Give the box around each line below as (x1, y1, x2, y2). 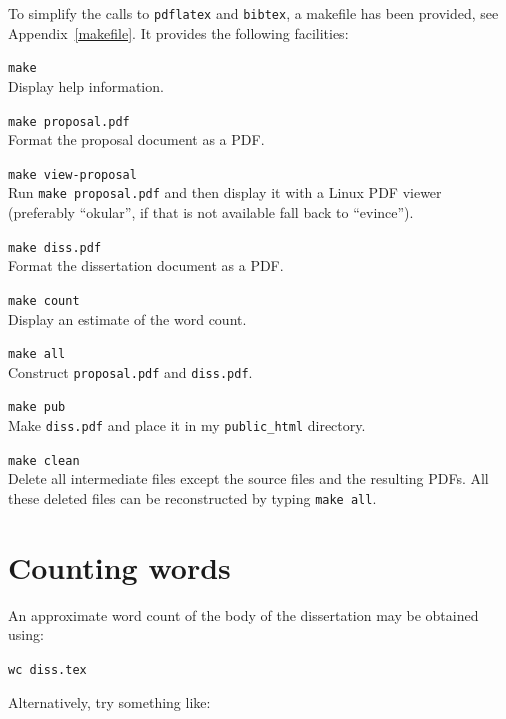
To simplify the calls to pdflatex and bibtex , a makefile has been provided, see (8, 3, 499, 23)
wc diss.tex (8, 663, 87, 677)
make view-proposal (8, 167, 137, 182)
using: (8, 624, 44, 645)
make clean (8, 453, 80, 468)
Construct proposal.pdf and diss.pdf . (8, 361, 253, 382)
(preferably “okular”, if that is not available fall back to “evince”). (8, 202, 414, 223)
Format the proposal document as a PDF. (8, 129, 265, 150)
